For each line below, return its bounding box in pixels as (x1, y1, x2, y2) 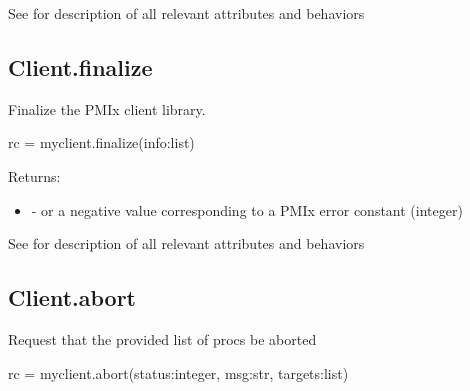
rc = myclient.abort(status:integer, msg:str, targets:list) (8, 362, 349, 383)
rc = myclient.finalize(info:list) (8, 132, 195, 153)
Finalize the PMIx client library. (8, 98, 206, 119)
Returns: (8, 165, 61, 186)
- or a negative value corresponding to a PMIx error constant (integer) (31, 199, 463, 220)
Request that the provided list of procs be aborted (8, 328, 317, 349)
